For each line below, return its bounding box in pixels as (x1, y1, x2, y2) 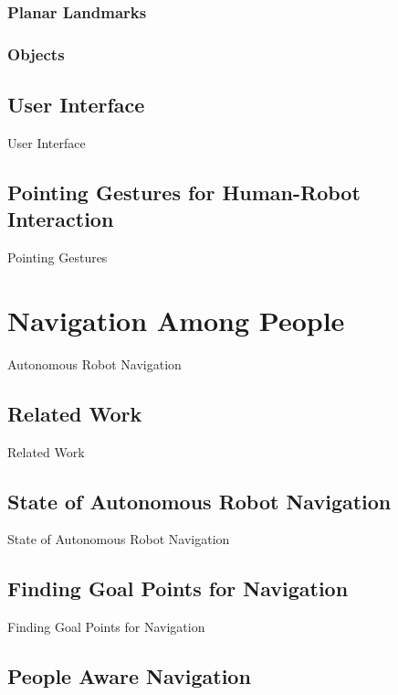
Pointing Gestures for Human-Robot (7, 177, 361, 206)
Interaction (7, 205, 114, 233)
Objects (7, 42, 65, 65)
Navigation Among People (7, 301, 345, 338)
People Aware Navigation (7, 662, 251, 690)
